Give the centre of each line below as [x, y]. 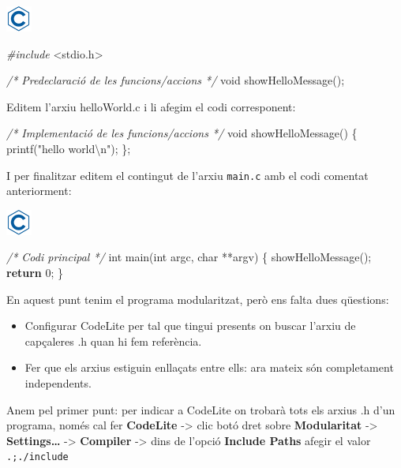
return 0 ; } [35, 272]
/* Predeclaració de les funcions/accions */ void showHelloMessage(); [176, 80]
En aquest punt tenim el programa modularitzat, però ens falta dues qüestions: [198, 299]
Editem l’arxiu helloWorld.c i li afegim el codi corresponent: [151, 106]
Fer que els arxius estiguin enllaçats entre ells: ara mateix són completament [209, 367]
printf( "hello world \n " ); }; [69, 148]
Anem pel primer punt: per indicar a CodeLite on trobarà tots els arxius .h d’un [201, 409]
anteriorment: [39, 191]
